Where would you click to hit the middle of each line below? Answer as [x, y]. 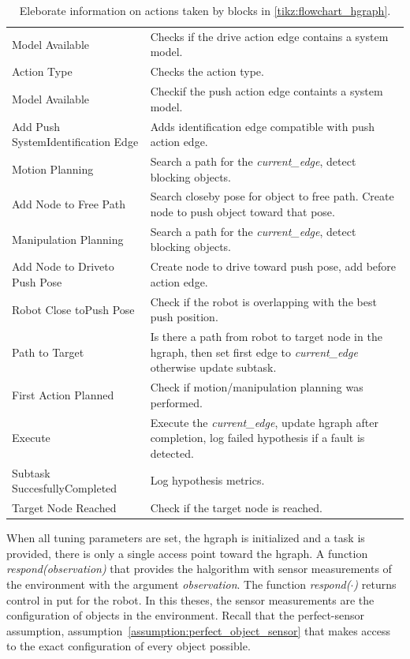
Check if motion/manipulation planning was [257, 387]
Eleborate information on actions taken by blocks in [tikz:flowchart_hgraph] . [205, 10]
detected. [172, 453]
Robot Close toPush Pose [73, 309]
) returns [375, 584]
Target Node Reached [64, 508]
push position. [184, 317]
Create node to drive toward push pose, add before [273, 266]
